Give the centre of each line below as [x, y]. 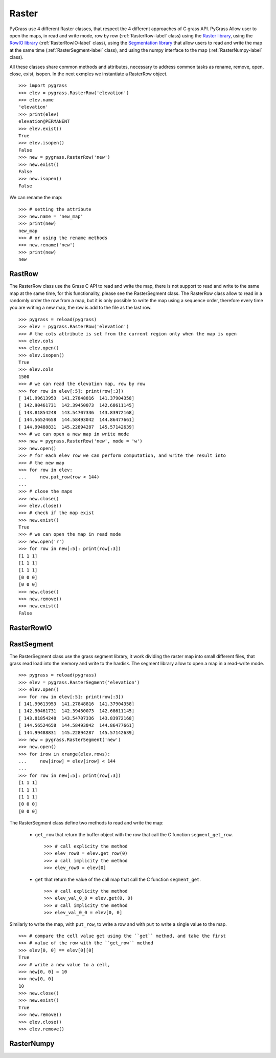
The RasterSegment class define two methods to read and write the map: [86, 823]
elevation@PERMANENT [44, 121]
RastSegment [31, 644]
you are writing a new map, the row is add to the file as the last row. [80, 308]
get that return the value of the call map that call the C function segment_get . [118, 879]
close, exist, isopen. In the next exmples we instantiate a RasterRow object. [89, 74]
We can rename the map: [36, 198]
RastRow [24, 274]
